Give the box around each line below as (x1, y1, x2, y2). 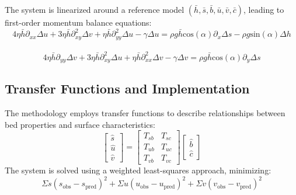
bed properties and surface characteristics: (5, 118, 155, 130)
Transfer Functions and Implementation (5, 79, 250, 97)
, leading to (243, 4, 284, 15)
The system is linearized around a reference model (5, 4, 184, 15)
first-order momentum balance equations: (5, 16, 152, 28)
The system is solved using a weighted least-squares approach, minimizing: (5, 163, 271, 176)
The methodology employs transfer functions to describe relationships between (5, 107, 285, 119)
